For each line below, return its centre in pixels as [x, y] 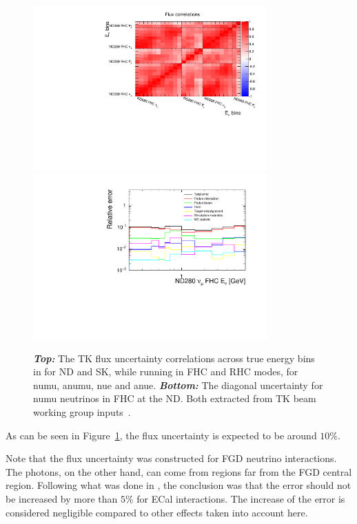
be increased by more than [62, 498]
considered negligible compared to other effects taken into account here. [157, 512]
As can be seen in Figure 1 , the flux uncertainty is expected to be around [161, 435]
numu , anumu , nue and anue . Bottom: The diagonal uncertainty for [178, 385]
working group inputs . [82, 412]
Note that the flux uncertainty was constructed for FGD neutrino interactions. [171, 458]
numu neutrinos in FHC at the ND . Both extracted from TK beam [175, 398]
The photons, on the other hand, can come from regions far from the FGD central [179, 471]
